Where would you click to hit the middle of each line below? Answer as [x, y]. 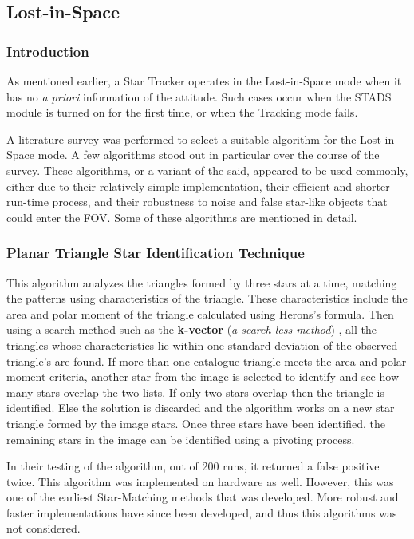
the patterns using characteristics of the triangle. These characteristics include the [207, 298]
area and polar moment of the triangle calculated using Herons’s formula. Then [200, 313]
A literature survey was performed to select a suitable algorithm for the [181, 139]
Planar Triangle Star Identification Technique [156, 253]
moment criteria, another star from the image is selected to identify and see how [203, 377]
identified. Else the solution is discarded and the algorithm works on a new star [201, 408]
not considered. [43, 528]
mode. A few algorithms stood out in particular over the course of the [209, 155]
